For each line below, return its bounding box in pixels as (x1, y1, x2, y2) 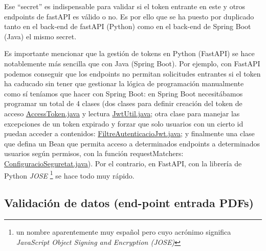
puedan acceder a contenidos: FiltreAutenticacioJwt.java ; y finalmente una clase (4, 128, 255, 139)
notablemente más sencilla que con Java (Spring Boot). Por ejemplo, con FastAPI (4, 58, 260, 68)
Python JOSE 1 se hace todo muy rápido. (4, 168, 135, 181)
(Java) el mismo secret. (4, 31, 77, 41)
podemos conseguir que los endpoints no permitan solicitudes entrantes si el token (4, 68, 261, 79)
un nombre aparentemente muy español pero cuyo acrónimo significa (16, 226, 231, 237)
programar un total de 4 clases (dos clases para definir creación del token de (4, 98, 242, 109)
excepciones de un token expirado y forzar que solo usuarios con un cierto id (4, 118, 243, 129)
